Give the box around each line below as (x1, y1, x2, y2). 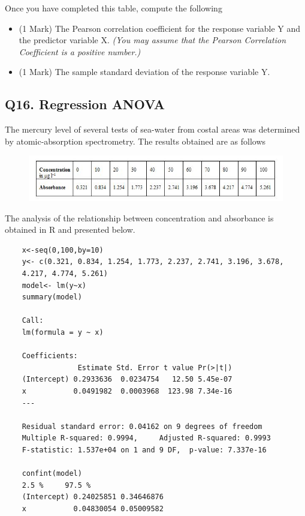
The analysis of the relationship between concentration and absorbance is (5, 211, 274, 224)
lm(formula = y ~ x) (22, 328, 104, 337)
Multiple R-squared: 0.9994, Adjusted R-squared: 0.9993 (22, 434, 271, 443)
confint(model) (22, 469, 82, 478)
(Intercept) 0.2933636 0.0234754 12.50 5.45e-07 (22, 375, 232, 384)
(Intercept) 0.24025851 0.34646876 (22, 493, 164, 502)
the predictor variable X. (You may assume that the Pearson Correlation (19, 34, 286, 46)
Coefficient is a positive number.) (19, 45, 141, 58)
